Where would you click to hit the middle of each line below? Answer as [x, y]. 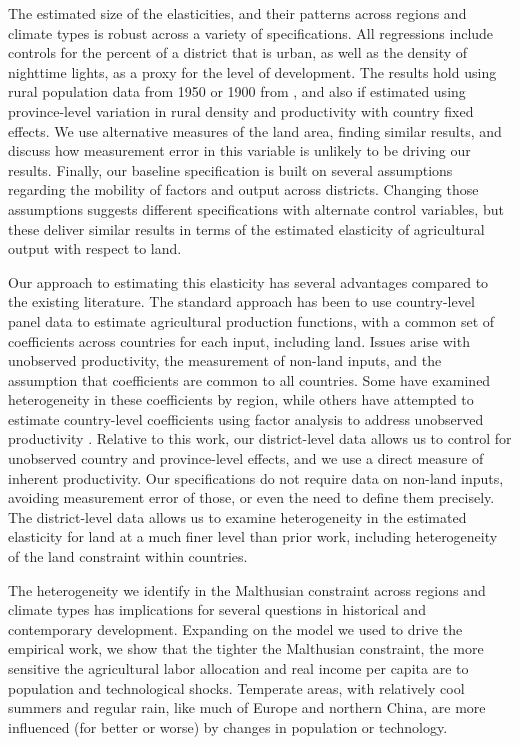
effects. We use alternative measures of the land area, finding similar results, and [255, 130]
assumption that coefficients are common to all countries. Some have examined [249, 379]
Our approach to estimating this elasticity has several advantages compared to [248, 281]
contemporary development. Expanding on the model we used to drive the [235, 628]
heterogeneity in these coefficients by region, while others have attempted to [241, 399]
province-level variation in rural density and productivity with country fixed [241, 110]
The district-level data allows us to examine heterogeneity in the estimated [237, 516]
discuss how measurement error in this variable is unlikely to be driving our [239, 150]
